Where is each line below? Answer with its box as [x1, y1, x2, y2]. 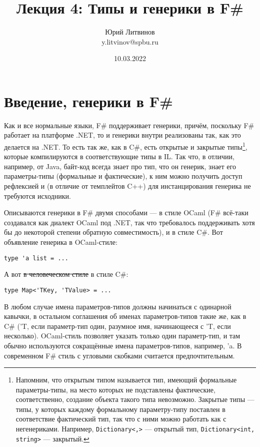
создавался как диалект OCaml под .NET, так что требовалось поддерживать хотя [4, 217, 255, 227]
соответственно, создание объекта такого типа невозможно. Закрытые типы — [15, 394, 254, 404]
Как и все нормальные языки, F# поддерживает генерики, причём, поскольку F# [4, 120, 254, 130]
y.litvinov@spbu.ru [101, 36, 158, 47]
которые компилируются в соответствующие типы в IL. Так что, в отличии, [4, 151, 234, 162]
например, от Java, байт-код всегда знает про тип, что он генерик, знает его [4, 161, 236, 171]
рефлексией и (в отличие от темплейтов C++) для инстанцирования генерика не [4, 181, 251, 191]
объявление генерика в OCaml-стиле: [4, 237, 117, 247]
